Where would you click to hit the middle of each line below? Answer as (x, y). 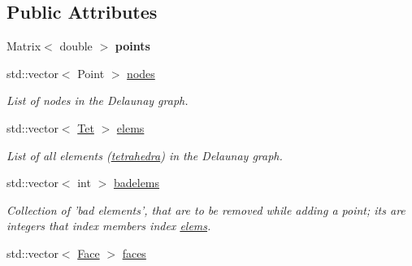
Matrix (24, 46)
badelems (137, 183)
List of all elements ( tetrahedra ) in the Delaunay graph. (145, 155)
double (76, 46)
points (132, 46)
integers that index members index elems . (109, 226)
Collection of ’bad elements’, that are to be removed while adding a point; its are (206, 209)
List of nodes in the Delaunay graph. (98, 100)
